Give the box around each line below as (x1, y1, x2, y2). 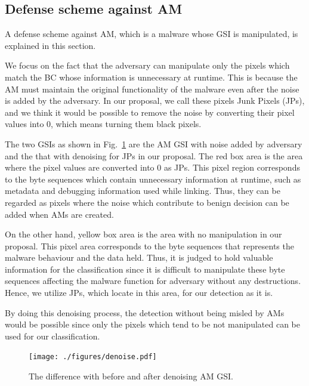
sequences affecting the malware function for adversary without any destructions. (5, 274, 301, 287)
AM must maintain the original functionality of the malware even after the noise (5, 82, 299, 95)
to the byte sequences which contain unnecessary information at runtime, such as (5, 172, 301, 185)
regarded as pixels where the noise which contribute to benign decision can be (5, 196, 289, 208)
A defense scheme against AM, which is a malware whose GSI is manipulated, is (5, 27, 298, 40)
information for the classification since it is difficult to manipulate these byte (5, 263, 285, 275)
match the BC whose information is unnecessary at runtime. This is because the (5, 70, 298, 83)
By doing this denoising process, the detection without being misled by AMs (5, 306, 285, 319)
